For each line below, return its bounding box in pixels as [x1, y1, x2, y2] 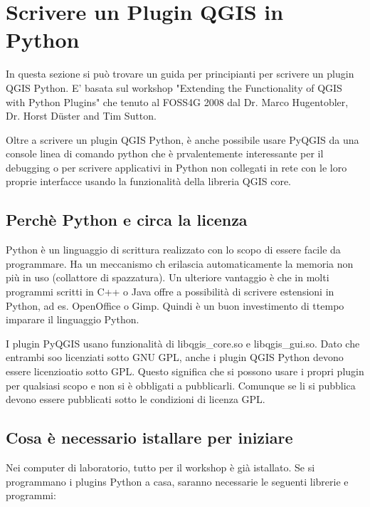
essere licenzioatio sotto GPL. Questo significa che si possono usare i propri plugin [6, 364, 364, 379]
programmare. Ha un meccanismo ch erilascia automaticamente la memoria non [6, 256, 354, 271]
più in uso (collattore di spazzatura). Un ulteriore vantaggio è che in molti [6, 270, 329, 285]
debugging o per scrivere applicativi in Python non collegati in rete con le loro [6, 160, 347, 174]
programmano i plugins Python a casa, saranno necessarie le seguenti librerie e [6, 474, 349, 488]
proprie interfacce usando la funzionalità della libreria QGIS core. [6, 174, 292, 189]
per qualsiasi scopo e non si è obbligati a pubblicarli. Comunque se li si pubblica [6, 377, 356, 392]
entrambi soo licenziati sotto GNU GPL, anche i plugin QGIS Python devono [6, 350, 344, 365]
